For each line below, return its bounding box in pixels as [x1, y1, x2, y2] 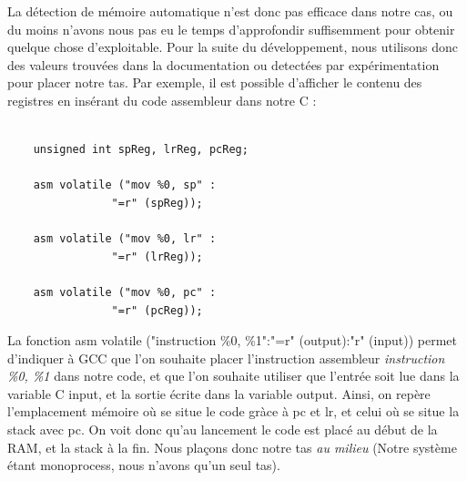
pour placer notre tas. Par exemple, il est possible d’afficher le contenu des [7, 73, 422, 92]
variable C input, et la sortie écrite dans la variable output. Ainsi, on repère [7, 384, 431, 403]
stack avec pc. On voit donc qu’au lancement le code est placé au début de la [7, 420, 438, 439]
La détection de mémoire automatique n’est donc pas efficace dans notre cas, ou [7, 2, 453, 20]
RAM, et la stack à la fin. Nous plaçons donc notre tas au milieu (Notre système [7, 437, 457, 456]
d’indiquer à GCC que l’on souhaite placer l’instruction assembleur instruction [7, 348, 445, 367]
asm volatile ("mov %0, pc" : [33, 285, 217, 299]
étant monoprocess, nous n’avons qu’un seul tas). [7, 455, 280, 475]
